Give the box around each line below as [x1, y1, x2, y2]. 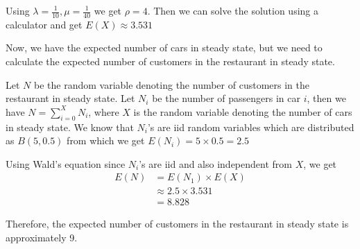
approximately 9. [6, 230, 78, 245]
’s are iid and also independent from [139, 156, 292, 171]
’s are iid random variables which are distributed [147, 119, 354, 134]
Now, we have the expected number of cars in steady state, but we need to [6, 40, 323, 55]
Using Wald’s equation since [6, 156, 126, 171]
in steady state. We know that [6, 119, 134, 134]
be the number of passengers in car [152, 91, 300, 105]
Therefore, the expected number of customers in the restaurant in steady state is [6, 216, 349, 231]
